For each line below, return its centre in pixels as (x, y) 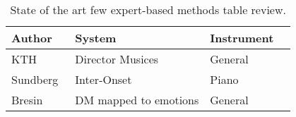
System (96, 38)
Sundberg (35, 79)
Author (32, 38)
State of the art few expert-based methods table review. (148, 10)
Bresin (27, 100)
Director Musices (117, 59)
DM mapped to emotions (137, 100)
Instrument (242, 38)
